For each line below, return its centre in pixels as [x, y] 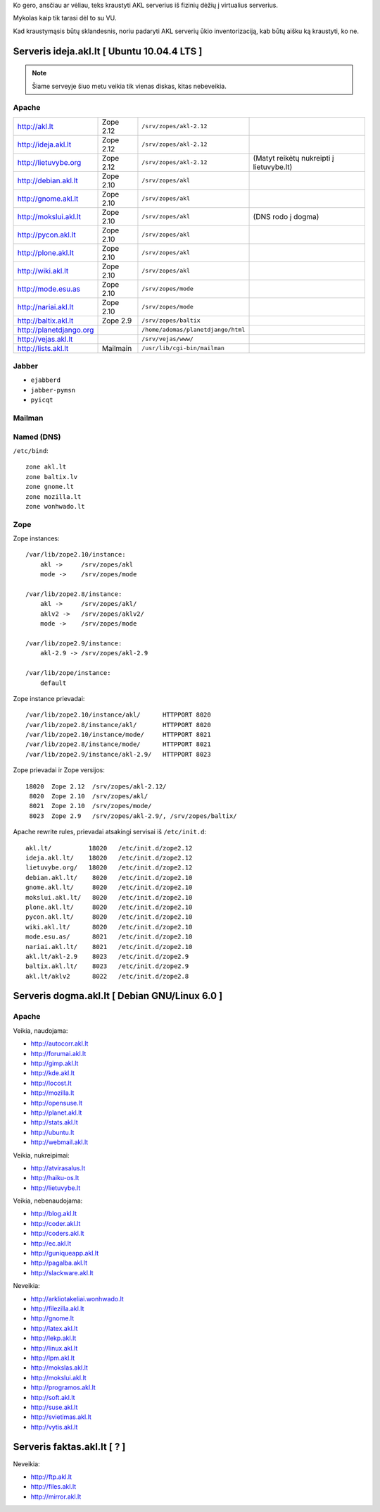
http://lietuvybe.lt [56, 1188]
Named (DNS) [37, 437]
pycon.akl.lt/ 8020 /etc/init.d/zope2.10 [109, 917]
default [53, 683]
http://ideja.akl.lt [44, 144]
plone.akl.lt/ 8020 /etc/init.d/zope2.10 [109, 907]
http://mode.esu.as [49, 289]
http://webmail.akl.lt [59, 1142]
